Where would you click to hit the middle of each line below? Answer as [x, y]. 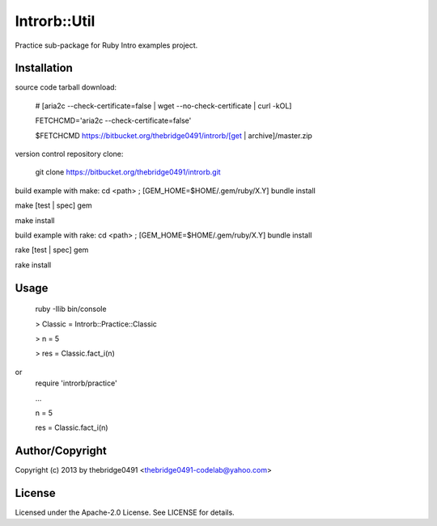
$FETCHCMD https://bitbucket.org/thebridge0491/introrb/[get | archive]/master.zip [174, 135]
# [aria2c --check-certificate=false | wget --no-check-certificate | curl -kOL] [163, 106]
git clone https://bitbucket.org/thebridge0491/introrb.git [128, 172]
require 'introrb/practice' [76, 383]
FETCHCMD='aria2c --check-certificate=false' [113, 120]
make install [35, 220]
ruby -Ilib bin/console [71, 309]
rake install [33, 265]
